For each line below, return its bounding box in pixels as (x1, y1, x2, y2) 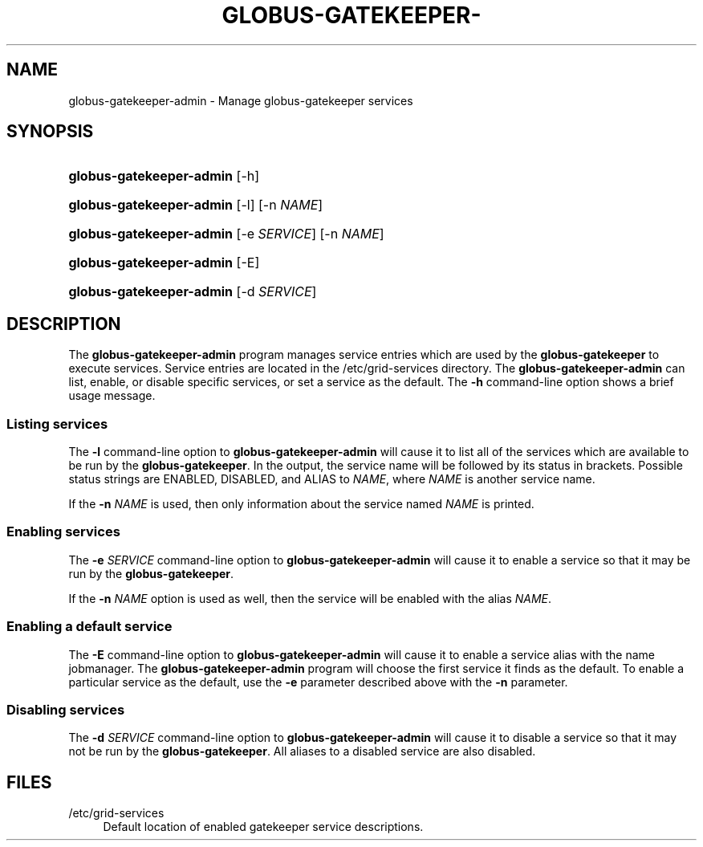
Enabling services (6, 523, 120, 540)
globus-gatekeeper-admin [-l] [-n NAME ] (68, 197, 323, 214)
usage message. (68, 389, 156, 403)
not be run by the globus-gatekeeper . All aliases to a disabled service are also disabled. (68, 744, 536, 759)
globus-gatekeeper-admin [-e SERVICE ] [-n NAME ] (68, 226, 384, 242)
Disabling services (6, 701, 125, 718)
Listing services (6, 415, 108, 432)
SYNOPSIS (6, 121, 94, 142)
